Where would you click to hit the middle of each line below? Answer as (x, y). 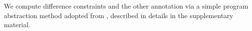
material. (17, 25)
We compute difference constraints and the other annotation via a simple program (126, 6)
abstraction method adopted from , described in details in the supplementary (119, 15)
